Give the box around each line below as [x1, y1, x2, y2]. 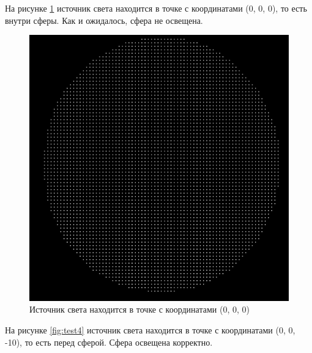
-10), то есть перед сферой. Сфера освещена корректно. [5, 335, 213, 348]
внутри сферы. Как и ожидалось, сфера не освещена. [5, 13, 203, 26]
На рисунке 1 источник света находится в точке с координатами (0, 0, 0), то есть [5, 2, 307, 14]
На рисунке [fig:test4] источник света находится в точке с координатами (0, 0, [5, 323, 295, 336]
